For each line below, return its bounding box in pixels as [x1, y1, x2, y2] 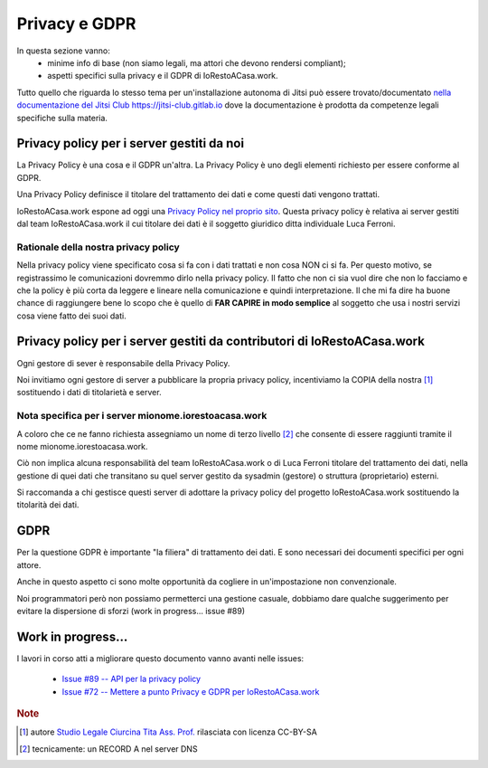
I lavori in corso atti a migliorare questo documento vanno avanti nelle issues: [16, 652, 305, 664]
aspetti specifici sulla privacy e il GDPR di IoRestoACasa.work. [47, 71, 279, 81]
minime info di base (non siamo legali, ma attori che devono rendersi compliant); [47, 57, 347, 68]
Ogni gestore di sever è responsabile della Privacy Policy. [16, 357, 230, 368]
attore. [16, 559, 42, 570]
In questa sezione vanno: [16, 45, 110, 56]
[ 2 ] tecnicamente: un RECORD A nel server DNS [19, 743, 198, 754]
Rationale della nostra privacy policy [16, 241, 180, 253]
